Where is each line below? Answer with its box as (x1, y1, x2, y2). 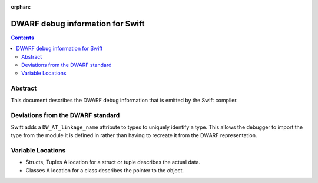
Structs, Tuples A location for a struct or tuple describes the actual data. (25, 159, 201, 166)
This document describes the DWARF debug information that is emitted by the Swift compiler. (11, 97, 238, 104)
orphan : (11, 4, 31, 10)
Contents (11, 34, 35, 41)
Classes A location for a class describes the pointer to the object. (25, 167, 184, 174)
